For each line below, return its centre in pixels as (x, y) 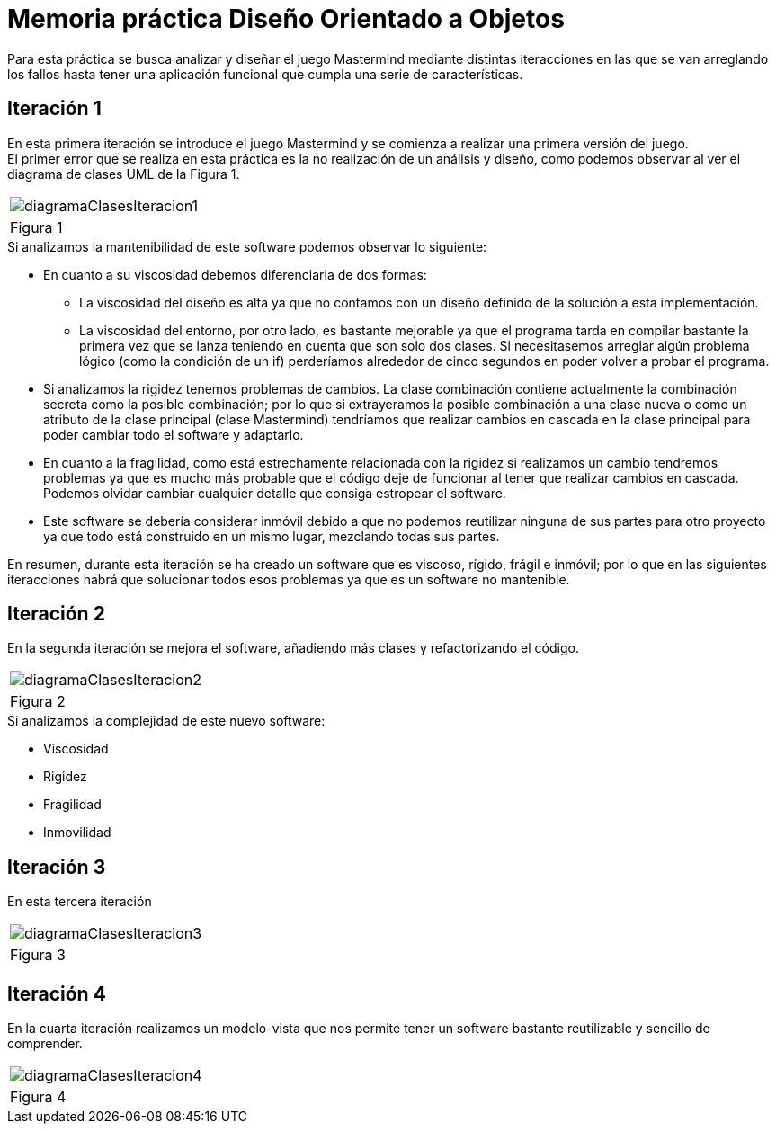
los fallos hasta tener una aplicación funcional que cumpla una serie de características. (265, 74)
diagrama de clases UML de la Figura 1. (124, 174)
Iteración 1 (54, 109)
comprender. (45, 1044)
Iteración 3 (57, 867)
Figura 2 (38, 702)
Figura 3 (38, 955)
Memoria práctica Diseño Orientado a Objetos (286, 19)
